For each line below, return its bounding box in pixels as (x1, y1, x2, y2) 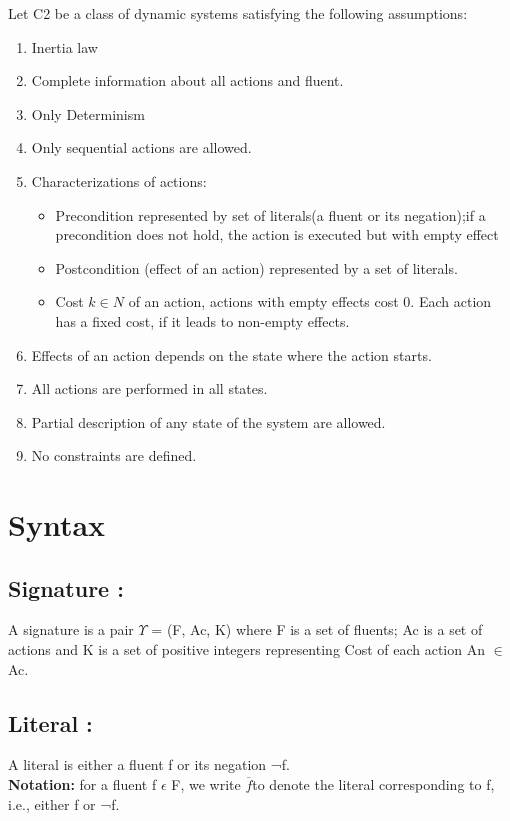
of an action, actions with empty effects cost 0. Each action (128, 291, 492, 312)
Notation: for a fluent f (8, 774, 157, 795)
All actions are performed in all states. (31, 378, 268, 399)
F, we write (171, 774, 241, 795)
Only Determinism (31, 103, 145, 124)
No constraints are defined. (31, 445, 197, 466)
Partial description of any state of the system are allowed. (31, 411, 386, 432)
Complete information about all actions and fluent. (31, 70, 344, 91)
